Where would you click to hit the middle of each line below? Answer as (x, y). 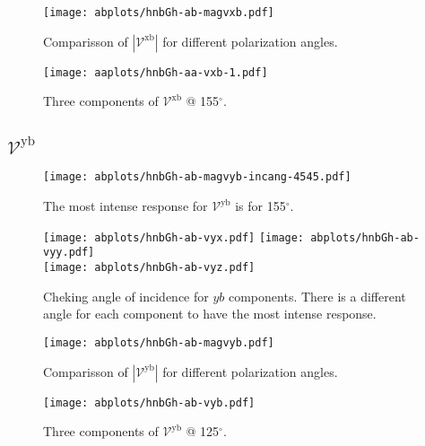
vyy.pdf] (69, 253)
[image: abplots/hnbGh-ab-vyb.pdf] (149, 402)
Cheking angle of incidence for (126, 296)
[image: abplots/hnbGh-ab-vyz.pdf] (149, 268)
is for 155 (260, 206)
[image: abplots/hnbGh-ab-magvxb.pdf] (159, 13)
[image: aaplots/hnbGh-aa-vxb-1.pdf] (156, 72)
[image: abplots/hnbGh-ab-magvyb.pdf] (159, 342)
